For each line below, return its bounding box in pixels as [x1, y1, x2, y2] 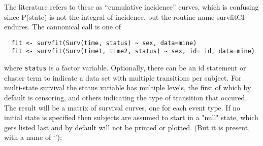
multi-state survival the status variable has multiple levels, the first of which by [4, 82, 251, 93]
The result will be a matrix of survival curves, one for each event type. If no [4, 102, 241, 113]
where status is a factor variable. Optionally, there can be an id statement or [4, 62, 246, 73]
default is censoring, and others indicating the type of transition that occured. [4, 92, 247, 102]
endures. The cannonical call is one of [4, 21, 121, 32]
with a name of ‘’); [4, 132, 62, 142]
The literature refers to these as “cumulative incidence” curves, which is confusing [4, 2, 259, 12]
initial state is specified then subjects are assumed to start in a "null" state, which [4, 112, 258, 123]
